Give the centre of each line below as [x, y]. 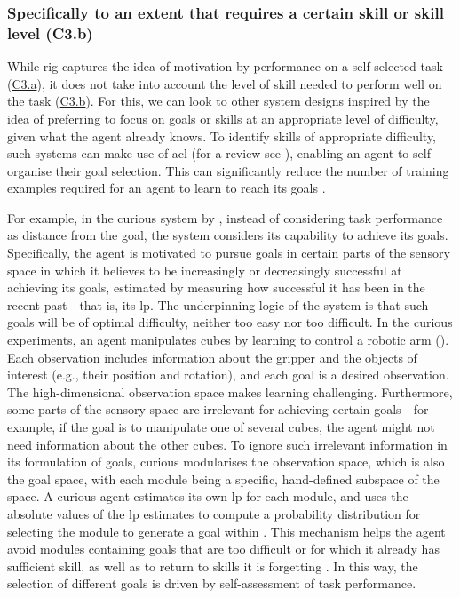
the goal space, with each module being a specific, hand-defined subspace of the [223, 478]
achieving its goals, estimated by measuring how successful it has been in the [216, 287]
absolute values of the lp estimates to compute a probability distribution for [214, 513]
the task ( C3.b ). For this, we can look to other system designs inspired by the [218, 101]
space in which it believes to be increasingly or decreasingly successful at [205, 270]
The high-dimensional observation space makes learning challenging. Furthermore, [230, 391]
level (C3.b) [50, 32]
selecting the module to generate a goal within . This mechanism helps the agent [226, 531]
